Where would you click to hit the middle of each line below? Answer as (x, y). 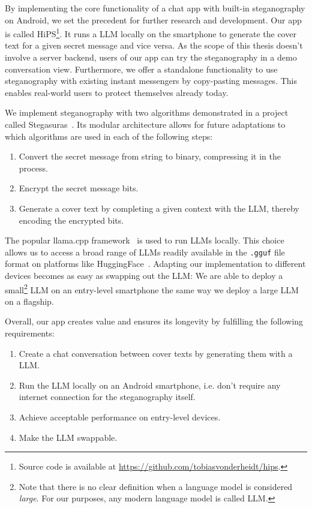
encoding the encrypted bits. (71, 220)
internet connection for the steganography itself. (107, 397)
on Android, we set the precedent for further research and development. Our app (153, 19)
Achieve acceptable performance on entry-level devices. (120, 417)
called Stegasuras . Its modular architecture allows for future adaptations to (145, 124)
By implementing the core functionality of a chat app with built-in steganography (155, 8)
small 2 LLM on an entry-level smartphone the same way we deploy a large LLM (152, 288)
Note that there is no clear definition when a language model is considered (156, 486)
